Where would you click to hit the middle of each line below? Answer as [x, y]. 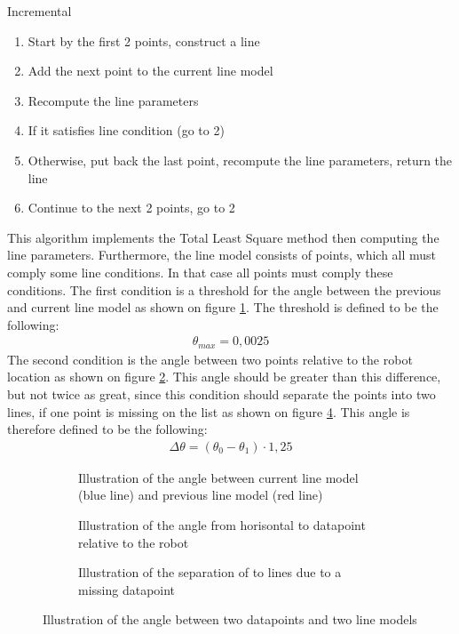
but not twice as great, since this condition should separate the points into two [222, 393]
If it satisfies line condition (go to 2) [126, 130]
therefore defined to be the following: [107, 429]
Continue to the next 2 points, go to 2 [131, 208]
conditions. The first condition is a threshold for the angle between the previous [224, 289]
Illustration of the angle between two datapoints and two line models [230, 619]
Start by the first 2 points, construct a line [144, 40]
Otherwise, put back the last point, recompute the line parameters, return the [240, 160]
